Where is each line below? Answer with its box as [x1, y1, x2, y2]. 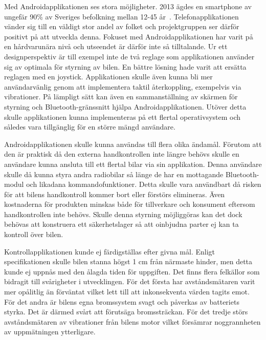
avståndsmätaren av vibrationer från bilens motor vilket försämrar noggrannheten [4, 316, 261, 327]
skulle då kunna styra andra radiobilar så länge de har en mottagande [4, 168, 224, 179]
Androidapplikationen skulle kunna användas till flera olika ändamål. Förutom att [4, 138, 262, 149]
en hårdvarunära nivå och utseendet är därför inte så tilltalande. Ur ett [4, 41, 228, 52]
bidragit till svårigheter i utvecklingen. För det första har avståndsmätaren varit [4, 276, 255, 287]
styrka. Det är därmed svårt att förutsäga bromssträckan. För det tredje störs [4, 306, 248, 317]
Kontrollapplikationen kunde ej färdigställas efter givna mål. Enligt [4, 246, 215, 257]
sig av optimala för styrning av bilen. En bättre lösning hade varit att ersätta [4, 61, 247, 72]
